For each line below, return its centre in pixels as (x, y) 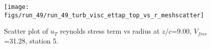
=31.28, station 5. (31, 40)
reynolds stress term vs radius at (110, 31)
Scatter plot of (26, 31)
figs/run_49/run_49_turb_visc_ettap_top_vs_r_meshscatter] (104, 15)
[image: (17, 7)
